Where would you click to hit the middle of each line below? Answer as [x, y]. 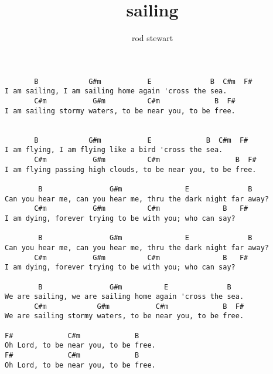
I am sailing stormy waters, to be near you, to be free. [120, 111]
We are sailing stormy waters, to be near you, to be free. [124, 316]
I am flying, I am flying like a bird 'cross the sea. [114, 150]
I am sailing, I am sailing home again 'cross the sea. [116, 91]
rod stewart [152, 38]
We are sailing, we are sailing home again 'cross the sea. [124, 297]
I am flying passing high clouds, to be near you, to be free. [131, 169]
